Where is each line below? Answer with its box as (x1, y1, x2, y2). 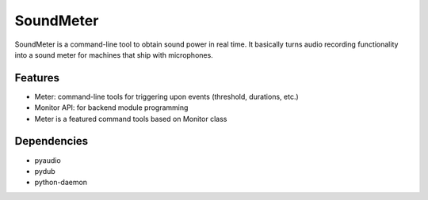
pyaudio (34, 155, 61, 165)
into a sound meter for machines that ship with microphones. (14, 50, 213, 59)
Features (14, 71, 59, 85)
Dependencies (14, 134, 89, 148)
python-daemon (34, 178, 87, 187)
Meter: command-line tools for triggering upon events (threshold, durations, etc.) (34, 92, 299, 101)
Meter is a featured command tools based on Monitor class (34, 114, 227, 123)
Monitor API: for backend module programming (34, 103, 189, 112)
